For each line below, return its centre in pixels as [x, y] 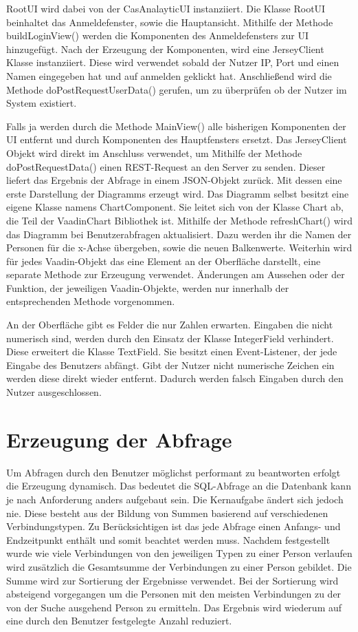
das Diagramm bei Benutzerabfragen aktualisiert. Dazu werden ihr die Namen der [179, 234]
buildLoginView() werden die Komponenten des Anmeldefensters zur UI [157, 35]
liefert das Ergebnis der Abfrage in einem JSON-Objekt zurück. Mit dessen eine [174, 180]
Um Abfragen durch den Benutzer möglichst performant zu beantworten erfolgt [174, 472]
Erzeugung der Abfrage [119, 439]
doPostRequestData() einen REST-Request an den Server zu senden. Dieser [166, 166]
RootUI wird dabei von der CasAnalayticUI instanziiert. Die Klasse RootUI [166, 8]
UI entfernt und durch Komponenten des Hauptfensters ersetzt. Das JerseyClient [177, 139]
